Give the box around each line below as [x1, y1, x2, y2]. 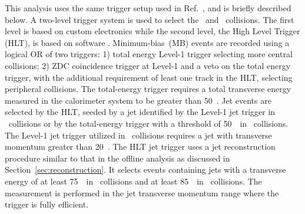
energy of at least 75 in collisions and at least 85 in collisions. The [5, 175, 262, 187]
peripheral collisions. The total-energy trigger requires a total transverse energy [5, 83, 291, 95]
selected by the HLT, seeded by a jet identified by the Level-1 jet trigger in [5, 106, 276, 118]
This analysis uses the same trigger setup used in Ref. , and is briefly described [5, 2, 291, 14]
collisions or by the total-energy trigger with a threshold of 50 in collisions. [8, 117, 289, 129]
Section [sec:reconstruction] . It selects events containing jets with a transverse [5, 163, 286, 176]
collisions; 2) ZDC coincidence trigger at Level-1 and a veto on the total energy [5, 59, 291, 71]
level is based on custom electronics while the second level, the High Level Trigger [5, 25, 300, 37]
